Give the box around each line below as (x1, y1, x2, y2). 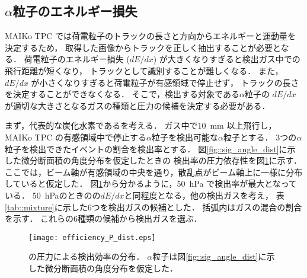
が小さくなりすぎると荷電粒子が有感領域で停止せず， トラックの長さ (31, 76, 299, 88)
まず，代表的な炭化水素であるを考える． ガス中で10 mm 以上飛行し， (5, 119, 277, 132)
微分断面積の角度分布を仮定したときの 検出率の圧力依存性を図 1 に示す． (21, 154, 302, 167)
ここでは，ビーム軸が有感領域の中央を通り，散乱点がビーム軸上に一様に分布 (5, 165, 303, 178)
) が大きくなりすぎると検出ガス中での (153, 53, 300, 65)
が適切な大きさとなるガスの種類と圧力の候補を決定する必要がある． (5, 99, 270, 111)
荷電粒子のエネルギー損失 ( (24, 53, 130, 65)
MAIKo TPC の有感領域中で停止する (5, 130, 146, 143)
